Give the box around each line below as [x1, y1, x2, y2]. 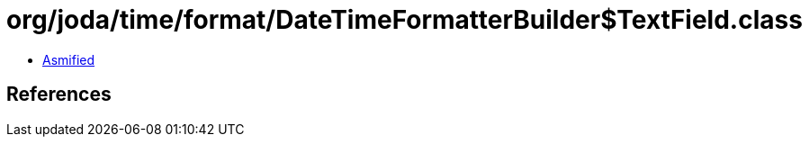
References [6, 83, 112, 106]
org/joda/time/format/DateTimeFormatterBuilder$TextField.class [6, 4, 803, 35]
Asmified [42, 51, 95, 67]
